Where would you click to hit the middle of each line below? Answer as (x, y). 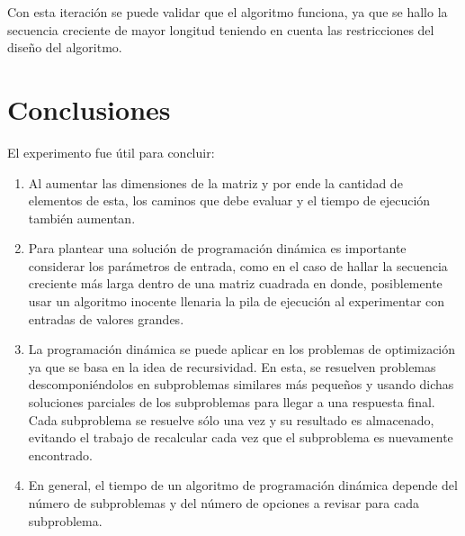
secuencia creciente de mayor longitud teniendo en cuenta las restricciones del (221, 29)
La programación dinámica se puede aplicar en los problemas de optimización (242, 349)
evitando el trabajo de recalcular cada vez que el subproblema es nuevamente (241, 437)
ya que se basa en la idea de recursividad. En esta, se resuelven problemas (232, 366)
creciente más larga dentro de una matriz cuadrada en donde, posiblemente (235, 283)
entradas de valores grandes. (106, 318)
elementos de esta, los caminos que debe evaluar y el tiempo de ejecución (229, 200)
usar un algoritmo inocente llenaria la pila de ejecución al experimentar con (237, 301)
